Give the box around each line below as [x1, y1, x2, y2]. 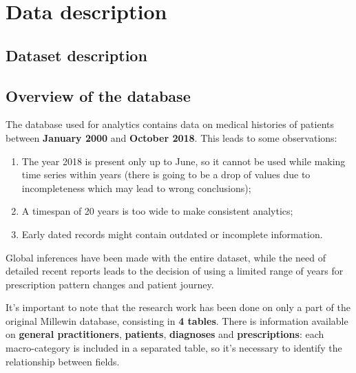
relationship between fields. [6, 354, 120, 368]
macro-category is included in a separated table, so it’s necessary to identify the [6, 341, 342, 355]
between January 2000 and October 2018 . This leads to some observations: [6, 130, 337, 145]
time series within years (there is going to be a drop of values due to [21, 167, 311, 182]
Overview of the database [6, 85, 191, 106]
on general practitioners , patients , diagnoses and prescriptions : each [6, 327, 324, 341]
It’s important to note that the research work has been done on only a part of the [6, 300, 350, 315]
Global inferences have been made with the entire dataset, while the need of [6, 250, 326, 264]
